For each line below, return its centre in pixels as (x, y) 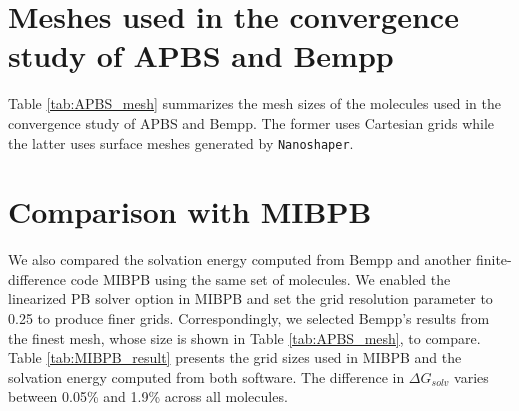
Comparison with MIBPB (190, 211)
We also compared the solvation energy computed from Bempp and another (240, 259)
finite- (493, 259)
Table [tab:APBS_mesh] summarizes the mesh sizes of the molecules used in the (254, 103)
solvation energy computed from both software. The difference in (206, 376)
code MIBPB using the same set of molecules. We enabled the (260, 278)
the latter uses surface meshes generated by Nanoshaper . (181, 142)
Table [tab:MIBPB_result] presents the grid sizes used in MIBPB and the (235, 357)
